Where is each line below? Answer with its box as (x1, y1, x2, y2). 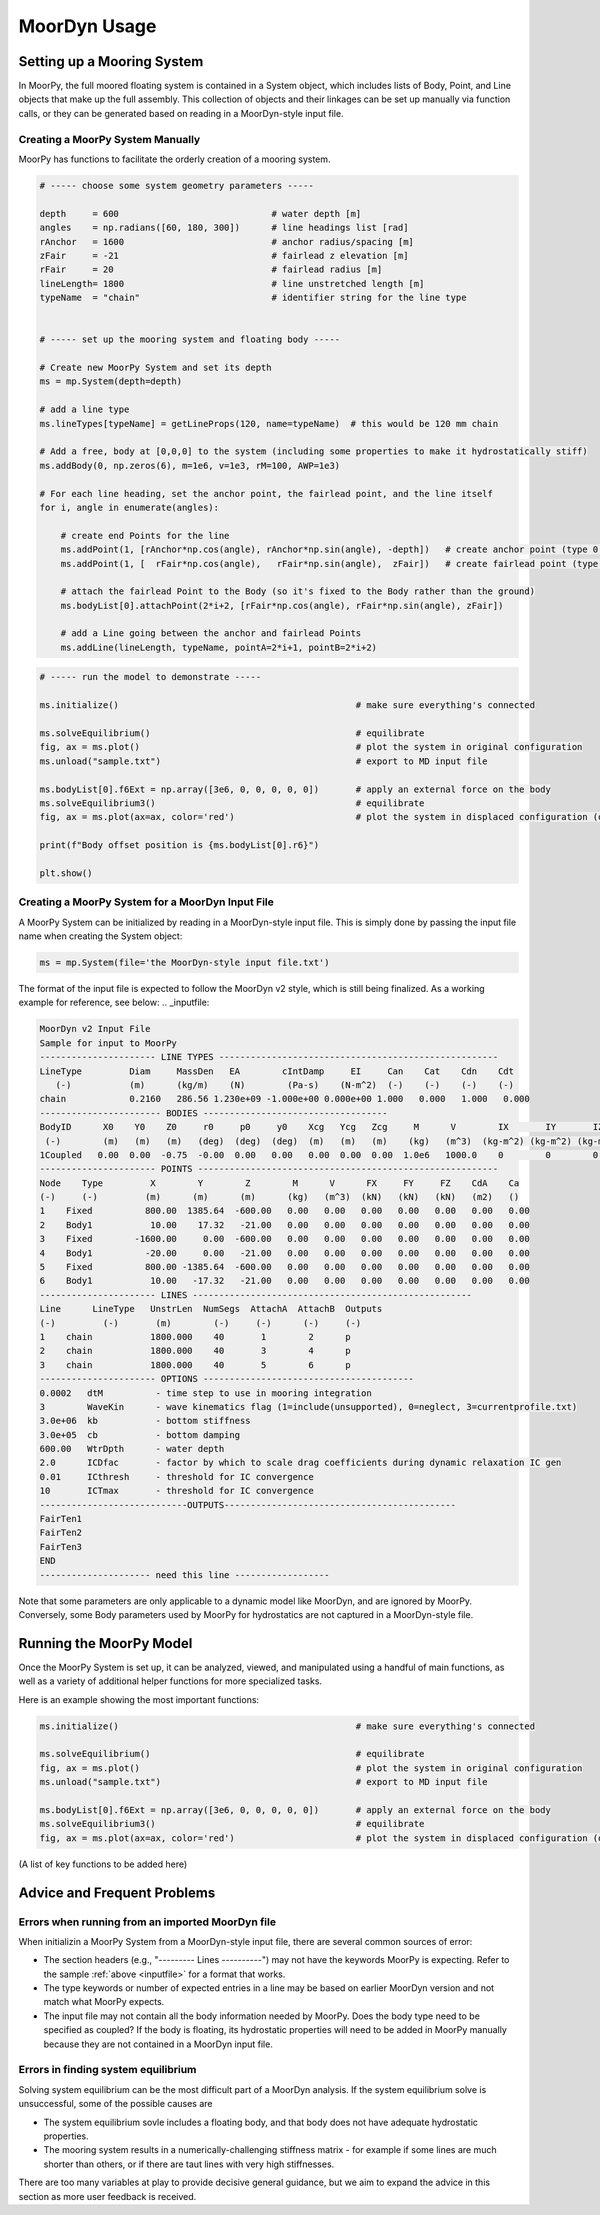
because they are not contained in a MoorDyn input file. (43, 2038, 274, 2050)
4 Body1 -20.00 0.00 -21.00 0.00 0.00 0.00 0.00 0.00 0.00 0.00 (39, 1247, 530, 1259)
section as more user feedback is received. (18, 2190, 197, 2202)
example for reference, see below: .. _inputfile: (18, 996, 210, 1009)
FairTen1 (39, 1513, 83, 1525)
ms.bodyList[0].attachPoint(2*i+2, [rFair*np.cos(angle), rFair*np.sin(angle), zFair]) (60, 600, 504, 611)
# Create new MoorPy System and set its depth (39, 362, 272, 374)
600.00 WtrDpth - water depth (39, 1443, 225, 1455)
